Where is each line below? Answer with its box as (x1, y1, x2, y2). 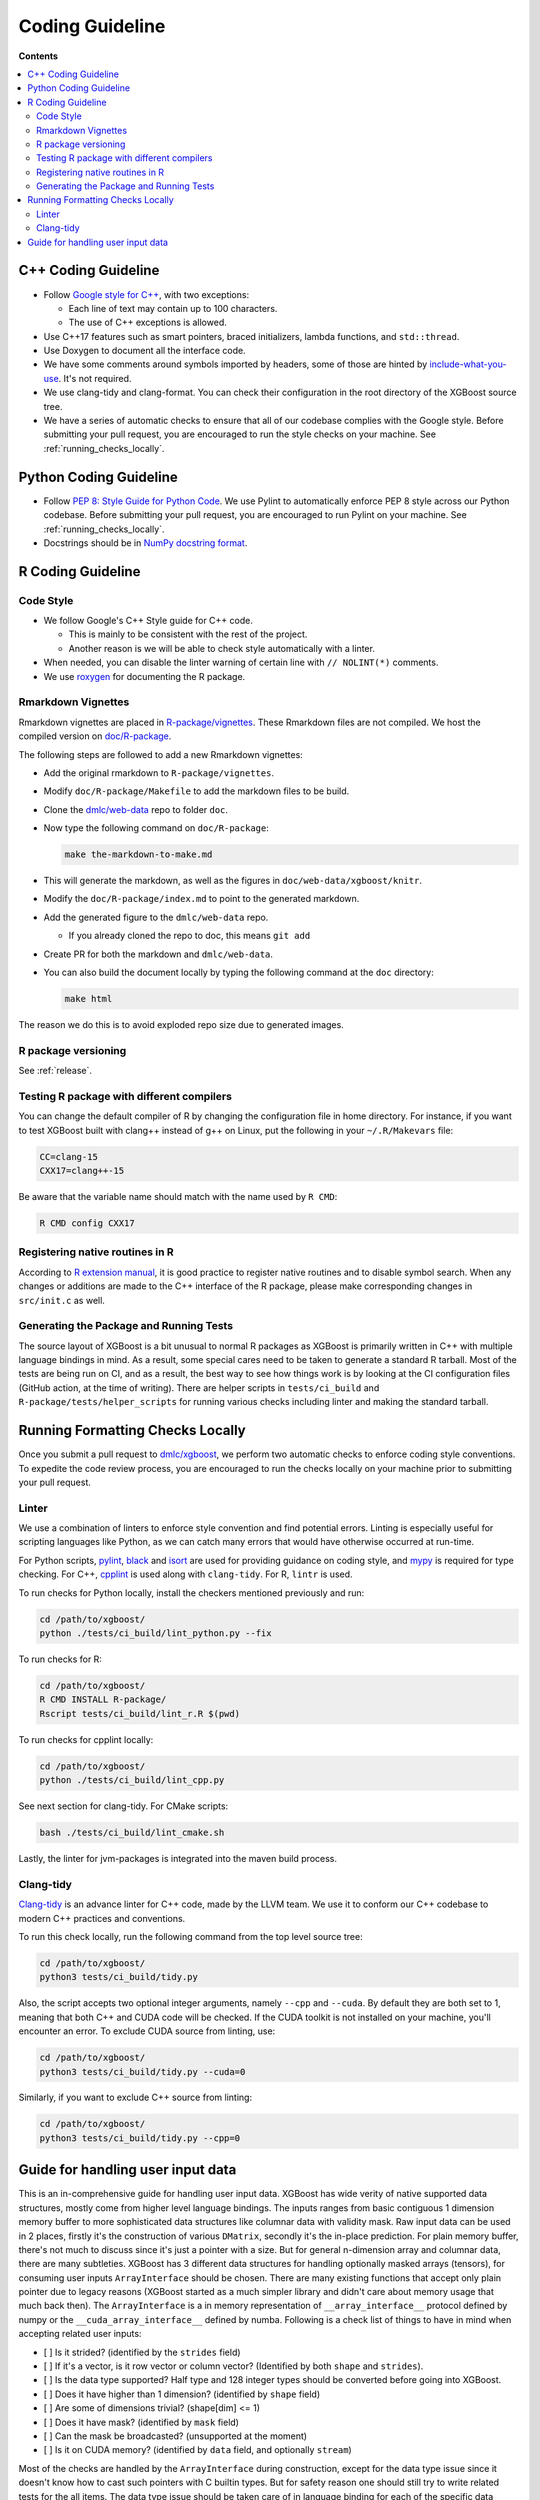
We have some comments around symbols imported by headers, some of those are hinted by (43, 358, 428, 370)
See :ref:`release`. (18, 1065, 93, 1077)
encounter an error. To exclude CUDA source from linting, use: (18, 2025, 276, 2037)
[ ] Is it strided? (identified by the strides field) (43, 2346, 241, 2358)
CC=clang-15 (39, 1151, 99, 1162)
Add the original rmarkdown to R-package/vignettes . (43, 766, 275, 779)
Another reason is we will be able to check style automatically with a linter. (68, 642, 375, 654)
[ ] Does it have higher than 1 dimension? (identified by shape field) (43, 2388, 321, 2400)
